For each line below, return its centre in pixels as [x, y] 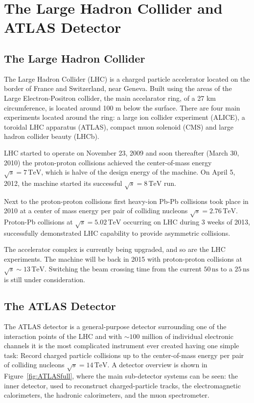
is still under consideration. [45, 280]
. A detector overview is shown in [157, 365]
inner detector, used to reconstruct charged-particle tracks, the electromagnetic [122, 385]
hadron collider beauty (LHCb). [52, 136]
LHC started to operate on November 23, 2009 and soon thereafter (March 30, [122, 152]
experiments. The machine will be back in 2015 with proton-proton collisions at [123, 258]
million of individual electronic [188, 336]
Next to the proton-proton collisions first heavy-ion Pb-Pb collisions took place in [126, 201]
